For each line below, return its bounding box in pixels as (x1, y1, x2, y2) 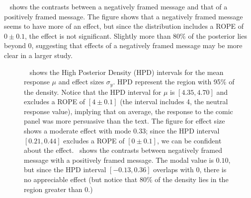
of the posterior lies (188, 30, 247, 41)
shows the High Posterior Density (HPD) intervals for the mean (29, 66, 224, 77)
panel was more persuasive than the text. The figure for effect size (24, 116, 225, 126)
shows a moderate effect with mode (24, 125, 131, 135)
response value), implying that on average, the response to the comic (24, 106, 233, 116)
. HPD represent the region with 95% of (113, 76, 235, 87)
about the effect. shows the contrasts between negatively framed (24, 145, 222, 155)
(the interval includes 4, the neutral (120, 96, 228, 107)
